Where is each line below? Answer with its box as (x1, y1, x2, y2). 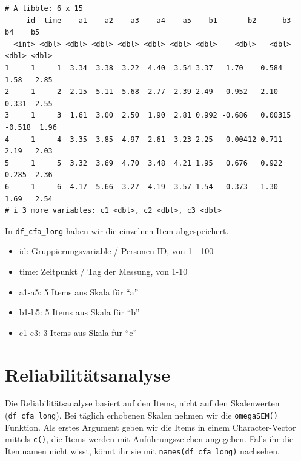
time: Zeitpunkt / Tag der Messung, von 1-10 (19, 264, 188, 277)
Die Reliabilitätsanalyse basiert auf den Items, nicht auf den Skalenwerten (5, 397, 280, 409)
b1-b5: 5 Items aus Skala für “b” (19, 306, 140, 318)
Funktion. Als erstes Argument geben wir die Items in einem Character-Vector (5, 420, 296, 433)
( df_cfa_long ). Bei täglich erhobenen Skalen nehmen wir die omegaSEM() (5, 409, 278, 422)
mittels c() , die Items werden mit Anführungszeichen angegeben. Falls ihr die (5, 432, 294, 445)
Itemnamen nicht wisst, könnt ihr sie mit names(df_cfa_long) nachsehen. (5, 444, 280, 457)
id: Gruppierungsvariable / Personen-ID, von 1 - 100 (19, 244, 214, 257)
